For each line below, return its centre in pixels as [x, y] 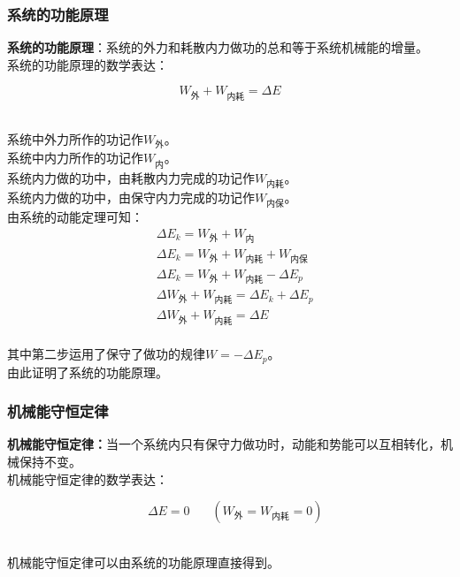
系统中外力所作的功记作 [75, 139]
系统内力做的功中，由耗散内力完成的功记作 [131, 177]
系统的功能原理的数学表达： [88, 64]
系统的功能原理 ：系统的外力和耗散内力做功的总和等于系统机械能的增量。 [218, 47]
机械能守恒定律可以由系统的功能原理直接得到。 [143, 562]
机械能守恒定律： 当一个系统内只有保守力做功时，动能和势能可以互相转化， [224, 444]
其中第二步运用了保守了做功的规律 [106, 354]
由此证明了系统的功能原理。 [88, 372]
